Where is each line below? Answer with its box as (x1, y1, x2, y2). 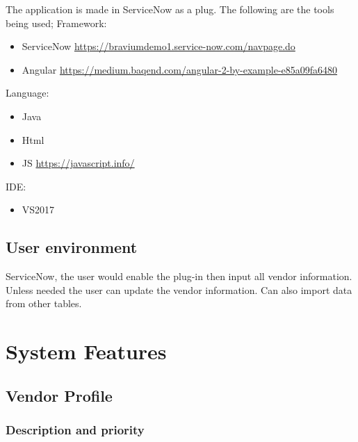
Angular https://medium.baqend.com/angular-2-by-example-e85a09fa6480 (22, 62, 338, 76)
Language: (6, 85, 49, 100)
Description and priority (6, 421, 145, 438)
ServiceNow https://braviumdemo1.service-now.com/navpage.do (22, 39, 295, 54)
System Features (6, 337, 167, 366)
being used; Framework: (6, 15, 107, 30)
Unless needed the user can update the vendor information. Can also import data (6, 282, 352, 297)
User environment (6, 236, 138, 258)
